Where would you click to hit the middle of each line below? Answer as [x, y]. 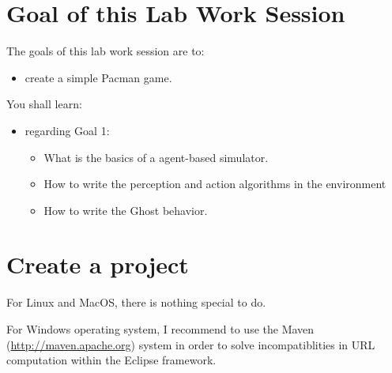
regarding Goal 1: [67, 130]
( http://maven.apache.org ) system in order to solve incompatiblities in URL [191, 344]
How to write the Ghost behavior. [126, 210]
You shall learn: [44, 104]
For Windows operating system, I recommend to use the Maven [160, 329]
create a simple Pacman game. [98, 77]
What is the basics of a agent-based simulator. [156, 157]
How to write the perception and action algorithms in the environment [215, 184]
